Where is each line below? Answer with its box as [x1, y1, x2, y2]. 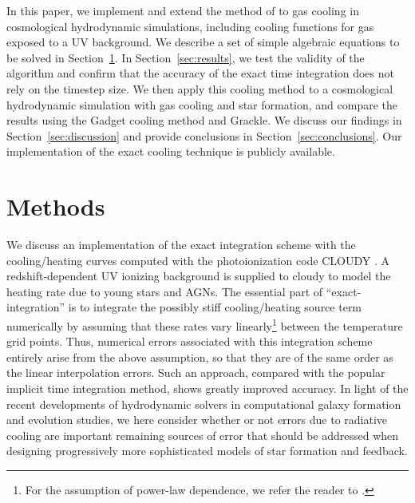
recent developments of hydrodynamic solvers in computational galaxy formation [6, 395, 401, 412]
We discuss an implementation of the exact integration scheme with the [6, 236, 356, 253]
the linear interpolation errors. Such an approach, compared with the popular [6, 364, 385, 381]
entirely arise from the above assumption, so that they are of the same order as [6, 348, 393, 365]
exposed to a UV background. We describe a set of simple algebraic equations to [6, 34, 400, 50]
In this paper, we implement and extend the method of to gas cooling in [6, 2, 359, 18]
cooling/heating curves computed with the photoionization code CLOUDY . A [6, 252, 390, 268]
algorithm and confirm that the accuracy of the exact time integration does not [6, 65, 394, 81]
